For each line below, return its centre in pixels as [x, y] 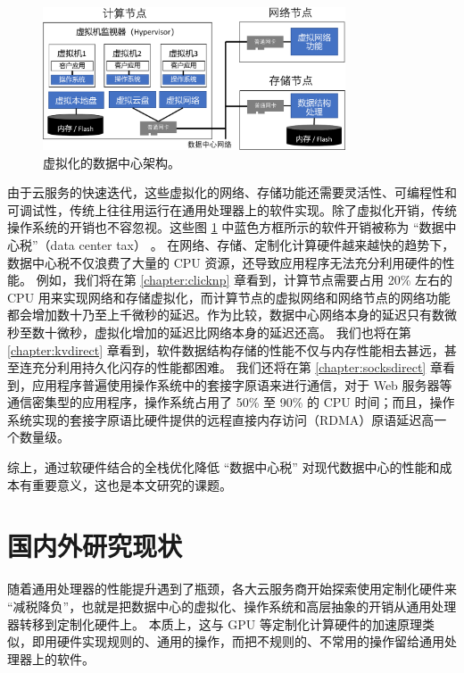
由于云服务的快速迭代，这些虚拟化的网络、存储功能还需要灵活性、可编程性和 [232, 192]
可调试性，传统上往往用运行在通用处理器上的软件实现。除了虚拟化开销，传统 [232, 209]
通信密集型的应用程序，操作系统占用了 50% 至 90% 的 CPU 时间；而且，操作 [231, 402]
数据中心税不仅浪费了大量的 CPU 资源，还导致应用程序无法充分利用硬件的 [225, 262]
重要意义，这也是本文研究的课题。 [132, 484]
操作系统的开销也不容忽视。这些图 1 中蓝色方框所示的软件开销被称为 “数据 [226, 227]
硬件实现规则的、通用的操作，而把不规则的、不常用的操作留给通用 [250, 641]
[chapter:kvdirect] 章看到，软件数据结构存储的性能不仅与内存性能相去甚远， [226, 349]
